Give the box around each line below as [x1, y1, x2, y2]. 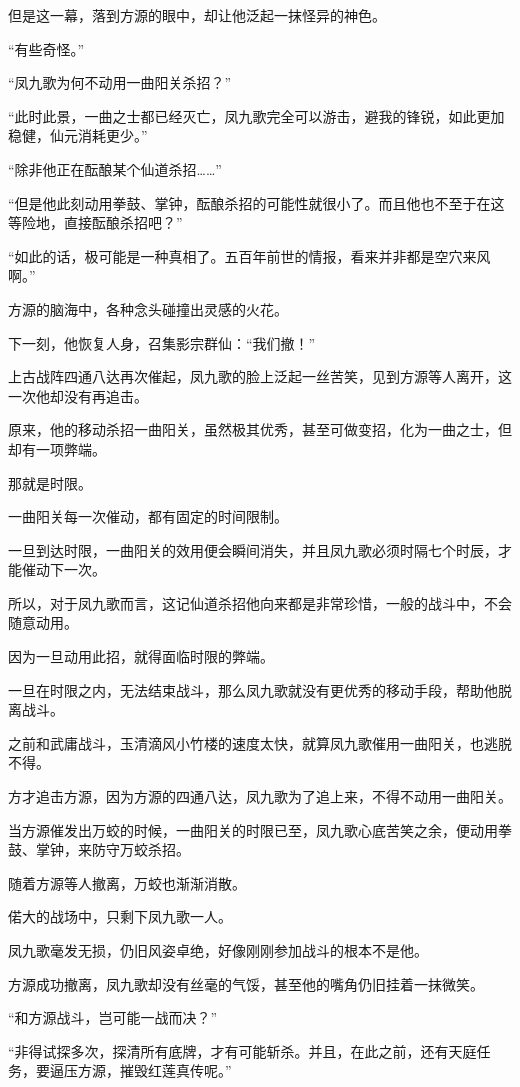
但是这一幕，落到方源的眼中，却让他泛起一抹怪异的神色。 [8, 5, 386, 25]
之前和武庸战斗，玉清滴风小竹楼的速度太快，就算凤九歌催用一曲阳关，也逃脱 [8, 732, 512, 753]
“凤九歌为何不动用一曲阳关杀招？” [8, 72, 232, 93]
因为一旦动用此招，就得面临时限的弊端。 [8, 646, 274, 667]
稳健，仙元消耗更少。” [8, 125, 148, 146]
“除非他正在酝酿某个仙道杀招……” [8, 158, 222, 179]
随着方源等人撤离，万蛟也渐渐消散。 [8, 872, 246, 893]
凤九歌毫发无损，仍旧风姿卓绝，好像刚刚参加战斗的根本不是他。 [8, 940, 428, 960]
